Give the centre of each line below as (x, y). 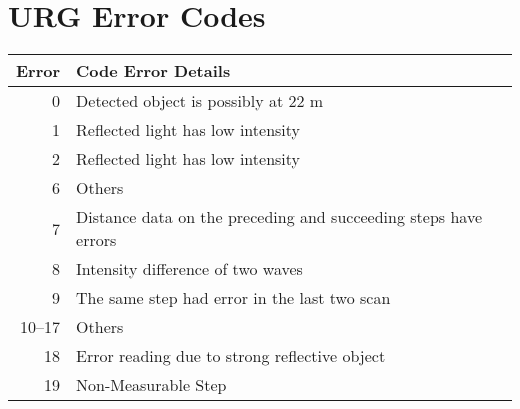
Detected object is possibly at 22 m (200, 101)
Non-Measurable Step (151, 385)
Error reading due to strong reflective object (231, 356)
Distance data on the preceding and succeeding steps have (279, 217)
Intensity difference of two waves (189, 269)
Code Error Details (153, 71)
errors (96, 240)
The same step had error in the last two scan (233, 298)
